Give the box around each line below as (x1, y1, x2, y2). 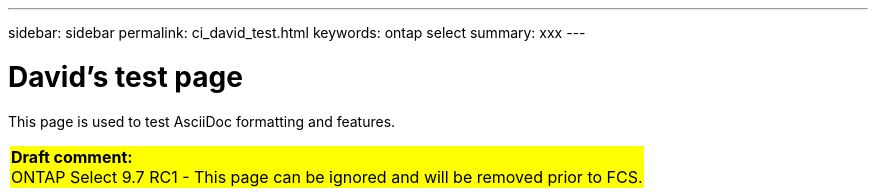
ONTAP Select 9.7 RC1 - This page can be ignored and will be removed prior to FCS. (11, 166, 643, 187)
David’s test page (8, 59, 243, 94)
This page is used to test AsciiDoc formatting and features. (8, 112, 396, 130)
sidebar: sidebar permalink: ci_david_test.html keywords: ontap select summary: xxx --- (8, 24, 586, 41)
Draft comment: (11, 146, 133, 167)
